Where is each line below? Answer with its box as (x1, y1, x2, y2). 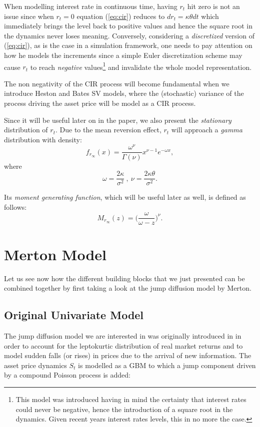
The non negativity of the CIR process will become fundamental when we (4, 78, 229, 88)
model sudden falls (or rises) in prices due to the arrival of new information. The (4, 350, 251, 361)
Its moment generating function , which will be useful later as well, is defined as (4, 192, 246, 202)
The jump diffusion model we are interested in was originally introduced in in (4, 330, 241, 341)
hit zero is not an (187, 1, 240, 11)
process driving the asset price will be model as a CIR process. (4, 98, 196, 108)
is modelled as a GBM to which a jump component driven (78, 360, 256, 370)
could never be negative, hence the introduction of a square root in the (15, 404, 233, 414)
